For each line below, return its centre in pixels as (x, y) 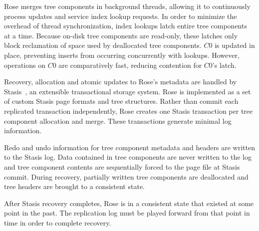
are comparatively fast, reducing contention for (130, 65)
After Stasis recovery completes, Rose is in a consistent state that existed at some (129, 203)
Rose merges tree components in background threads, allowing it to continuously (127, 6)
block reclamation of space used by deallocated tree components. (103, 45)
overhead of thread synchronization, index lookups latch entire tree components (126, 26)
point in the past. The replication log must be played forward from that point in (127, 213)
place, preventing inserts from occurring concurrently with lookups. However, (122, 55)
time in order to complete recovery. (58, 222)
